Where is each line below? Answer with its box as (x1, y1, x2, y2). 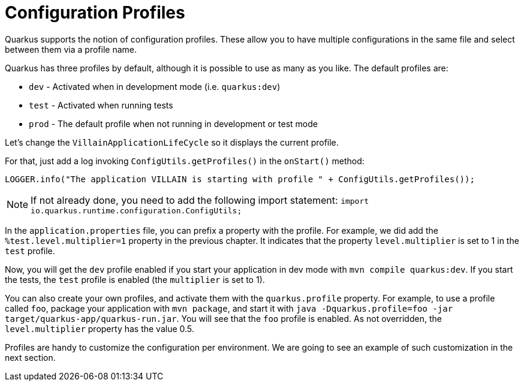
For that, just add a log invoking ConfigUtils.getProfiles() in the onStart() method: (5, 155, 365, 166)
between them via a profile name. (5, 44, 137, 55)
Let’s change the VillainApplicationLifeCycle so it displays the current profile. (5, 137, 339, 147)
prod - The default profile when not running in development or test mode (29, 118, 318, 129)
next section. (5, 352, 56, 363)
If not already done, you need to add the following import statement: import (31, 194, 369, 206)
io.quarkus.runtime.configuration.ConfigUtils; (31, 206, 242, 215)
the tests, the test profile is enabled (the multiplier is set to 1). (5, 274, 265, 285)
